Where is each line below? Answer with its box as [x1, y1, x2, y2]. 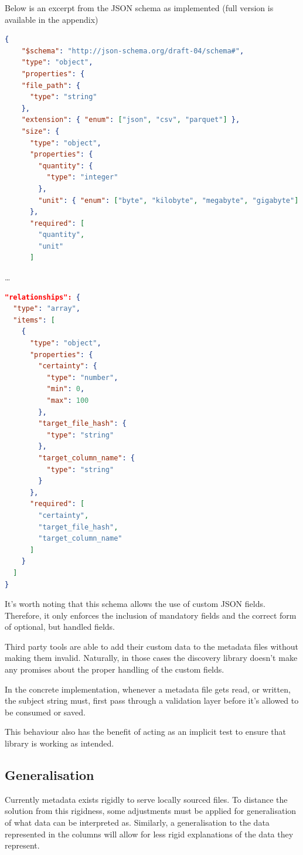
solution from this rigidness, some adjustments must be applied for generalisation [5, 805, 297, 817]
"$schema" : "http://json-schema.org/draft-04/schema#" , [21, 46, 244, 55]
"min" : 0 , [46, 385, 85, 393]
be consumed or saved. [5, 705, 86, 718]
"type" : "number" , [46, 373, 118, 382]
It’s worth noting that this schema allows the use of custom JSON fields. [5, 598, 265, 610]
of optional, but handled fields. [5, 620, 115, 633]
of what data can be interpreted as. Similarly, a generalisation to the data [5, 816, 270, 829]
